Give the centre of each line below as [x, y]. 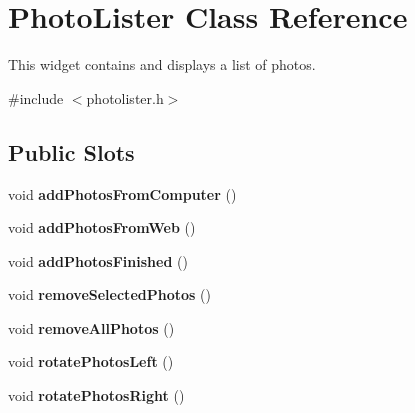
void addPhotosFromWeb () [102, 227]
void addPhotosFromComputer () [122, 193]
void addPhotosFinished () [98, 260]
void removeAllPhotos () [91, 327]
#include [36, 97]
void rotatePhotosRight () [96, 395]
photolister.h [125, 97]
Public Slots [71, 151]
